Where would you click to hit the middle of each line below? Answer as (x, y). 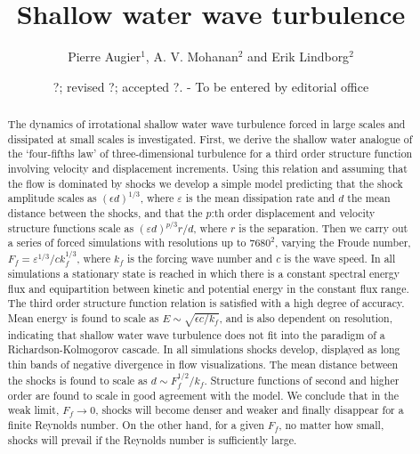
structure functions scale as (71, 227)
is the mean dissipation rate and (260, 198)
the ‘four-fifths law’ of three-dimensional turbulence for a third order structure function (210, 154)
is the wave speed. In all (340, 259)
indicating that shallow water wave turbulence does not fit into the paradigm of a (196, 334)
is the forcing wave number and (200, 259)
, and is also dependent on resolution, (306, 317)
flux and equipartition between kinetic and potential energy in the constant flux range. (208, 288)
